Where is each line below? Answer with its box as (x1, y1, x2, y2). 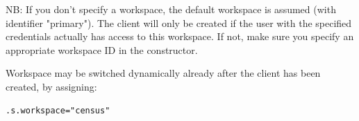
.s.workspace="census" (6, 105, 110, 115)
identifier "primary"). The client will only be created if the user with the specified (6, 15, 352, 30)
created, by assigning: (6, 79, 97, 93)
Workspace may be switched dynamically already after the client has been (6, 66, 321, 80)
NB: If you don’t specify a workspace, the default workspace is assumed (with (6, 2, 336, 16)
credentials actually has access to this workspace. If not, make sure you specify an (6, 29, 354, 44)
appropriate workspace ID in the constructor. (6, 42, 198, 57)
